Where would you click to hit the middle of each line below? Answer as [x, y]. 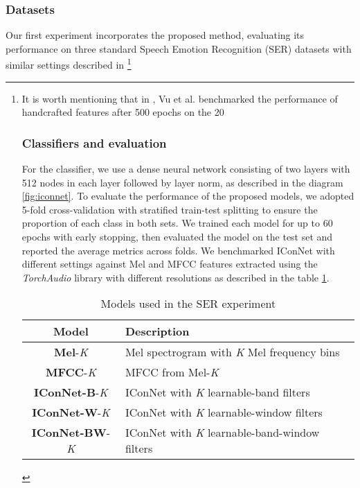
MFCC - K [71, 372]
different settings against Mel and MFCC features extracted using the [170, 264]
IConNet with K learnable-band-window [222, 433]
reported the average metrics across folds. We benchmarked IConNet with [178, 250]
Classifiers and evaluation [94, 142]
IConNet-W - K [71, 412]
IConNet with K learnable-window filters [224, 412]
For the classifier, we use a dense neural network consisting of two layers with [186, 169]
